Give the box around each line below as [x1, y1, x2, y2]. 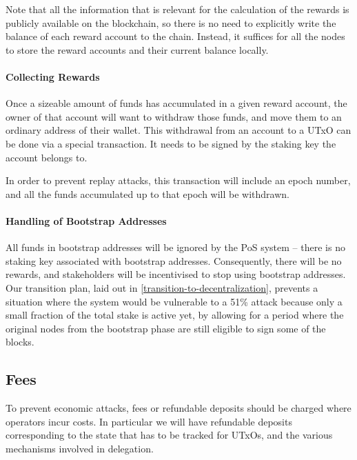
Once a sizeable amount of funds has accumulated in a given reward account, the [6, 96, 347, 110]
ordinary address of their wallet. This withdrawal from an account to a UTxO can [6, 123, 351, 137]
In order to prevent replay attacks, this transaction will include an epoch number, [6, 173, 351, 188]
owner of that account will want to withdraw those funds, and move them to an [6, 109, 342, 123]
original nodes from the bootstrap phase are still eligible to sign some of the [6, 321, 326, 335]
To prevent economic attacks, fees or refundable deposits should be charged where [6, 401, 351, 415]
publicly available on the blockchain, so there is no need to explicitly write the [6, 15, 336, 30]
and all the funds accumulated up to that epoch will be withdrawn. [6, 186, 289, 201]
